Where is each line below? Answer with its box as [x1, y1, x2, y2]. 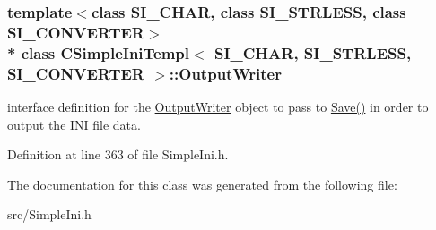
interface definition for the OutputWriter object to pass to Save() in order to [7, 97, 429, 115]
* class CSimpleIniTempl [7, 41, 190, 64]
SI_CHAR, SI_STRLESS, [214, 41, 412, 64]
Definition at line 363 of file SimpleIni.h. [7, 145, 229, 164]
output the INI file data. [7, 115, 141, 133]
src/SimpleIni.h [7, 205, 92, 224]
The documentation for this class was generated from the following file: [7, 175, 397, 193]
